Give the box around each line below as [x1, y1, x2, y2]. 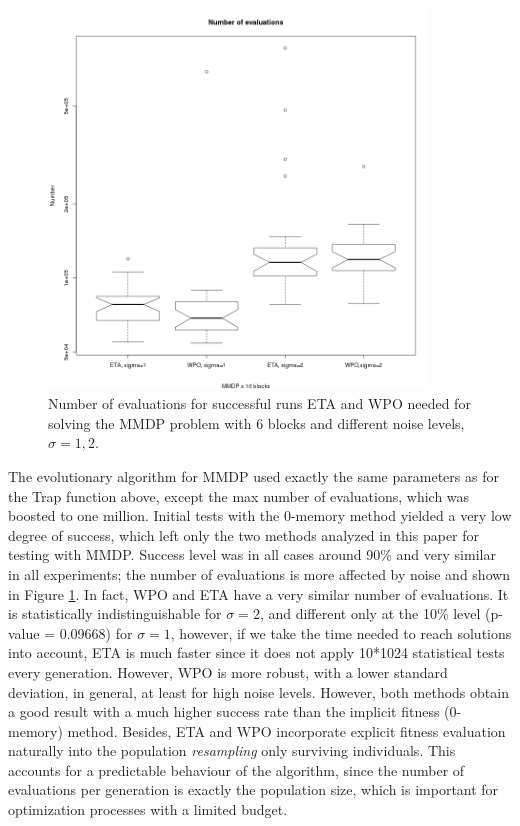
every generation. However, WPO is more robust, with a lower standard [8, 661, 448, 682]
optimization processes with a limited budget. [8, 799, 288, 820]
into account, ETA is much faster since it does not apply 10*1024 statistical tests [8, 642, 505, 663]
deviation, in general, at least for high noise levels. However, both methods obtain [8, 681, 509, 702]
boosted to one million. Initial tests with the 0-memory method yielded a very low [8, 505, 512, 526]
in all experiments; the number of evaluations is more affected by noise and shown [8, 563, 511, 584]
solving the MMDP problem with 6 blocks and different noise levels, [48, 412, 465, 433]
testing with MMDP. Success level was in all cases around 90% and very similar [8, 544, 496, 565]
